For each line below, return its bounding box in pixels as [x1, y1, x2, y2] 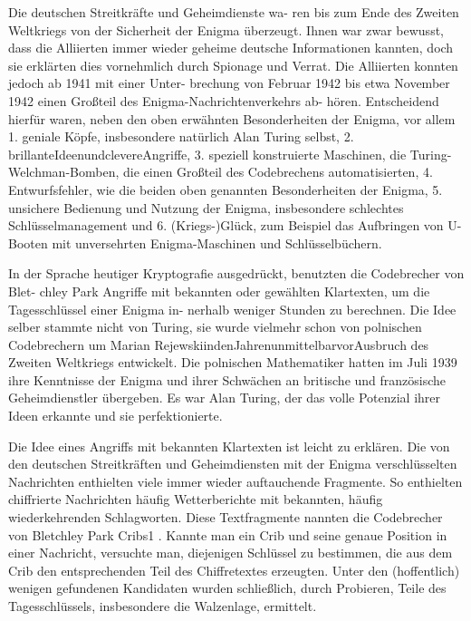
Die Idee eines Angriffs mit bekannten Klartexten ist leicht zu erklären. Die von [8, 436, 450, 455]
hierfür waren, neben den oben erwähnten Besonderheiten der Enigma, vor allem [8, 109, 456, 128]
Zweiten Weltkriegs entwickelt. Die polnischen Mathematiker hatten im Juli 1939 [8, 353, 457, 372]
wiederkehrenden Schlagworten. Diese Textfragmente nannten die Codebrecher [8, 508, 443, 527]
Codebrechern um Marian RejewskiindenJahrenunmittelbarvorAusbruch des [8, 335, 429, 354]
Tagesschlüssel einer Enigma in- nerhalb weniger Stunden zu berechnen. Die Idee [8, 299, 457, 318]
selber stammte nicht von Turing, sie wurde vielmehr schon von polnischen [8, 317, 422, 336]
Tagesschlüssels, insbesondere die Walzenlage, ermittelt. [8, 597, 317, 615]
